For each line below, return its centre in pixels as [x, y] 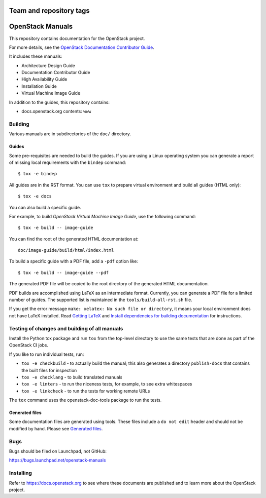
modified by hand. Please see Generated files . [56, 428]
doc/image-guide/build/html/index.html [66, 250]
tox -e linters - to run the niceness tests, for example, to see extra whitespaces [107, 384]
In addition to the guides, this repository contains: [59, 102]
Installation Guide [39, 86]
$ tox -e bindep [37, 174]
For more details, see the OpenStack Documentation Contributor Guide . [82, 47]
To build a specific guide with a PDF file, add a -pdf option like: [74, 261]
